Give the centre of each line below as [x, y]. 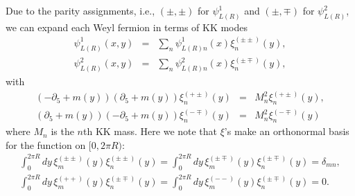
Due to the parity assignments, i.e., [80, 10]
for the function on [46, 144]
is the [62, 131]
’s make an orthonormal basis [287, 131]
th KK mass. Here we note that [150, 131]
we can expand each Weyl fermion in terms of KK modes [127, 27]
